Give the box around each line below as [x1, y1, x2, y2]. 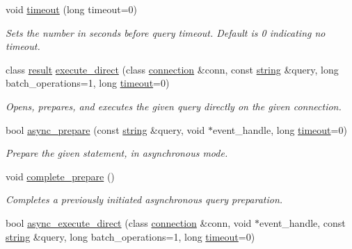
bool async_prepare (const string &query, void [6, 122, 205, 137]
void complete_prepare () [6, 169, 115, 183]
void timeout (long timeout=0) [6, 2, 138, 16]
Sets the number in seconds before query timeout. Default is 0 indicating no [6, 25, 326, 40]
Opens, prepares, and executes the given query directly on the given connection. [6, 98, 342, 113]
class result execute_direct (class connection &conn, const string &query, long [6, 62, 339, 76]
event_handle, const [259, 215, 346, 230]
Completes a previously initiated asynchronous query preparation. [6, 192, 283, 207]
